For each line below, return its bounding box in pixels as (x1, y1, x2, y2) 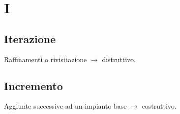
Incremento (4, 78, 63, 93)
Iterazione (4, 31, 56, 46)
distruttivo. (102, 54, 136, 64)
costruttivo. (142, 101, 177, 111)
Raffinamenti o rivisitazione (4, 54, 87, 64)
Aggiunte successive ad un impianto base (4, 101, 127, 111)
